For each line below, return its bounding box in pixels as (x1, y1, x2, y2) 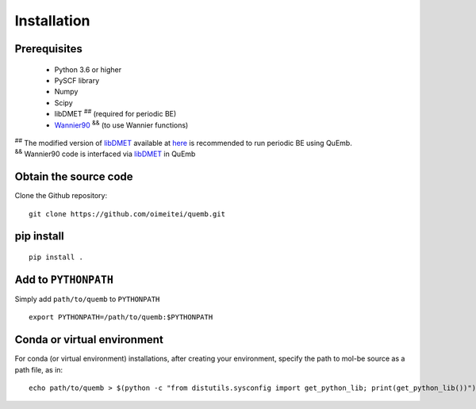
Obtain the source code (14, 170, 134, 184)
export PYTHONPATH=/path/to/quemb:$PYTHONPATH (29, 313, 213, 322)
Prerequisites (14, 42, 83, 55)
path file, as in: (14, 365, 63, 374)
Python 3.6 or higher (54, 64, 122, 75)
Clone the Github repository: (14, 191, 107, 201)
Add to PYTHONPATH (14, 273, 114, 286)
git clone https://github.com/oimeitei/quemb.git (29, 209, 226, 218)
